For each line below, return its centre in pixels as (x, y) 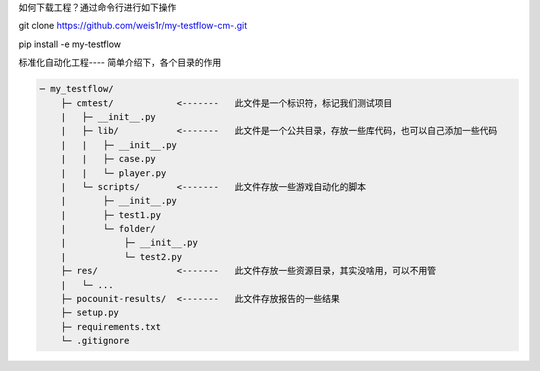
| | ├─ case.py (108, 159)
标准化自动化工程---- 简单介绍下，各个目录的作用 (120, 62)
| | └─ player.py (113, 173)
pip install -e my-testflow (70, 44)
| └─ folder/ (108, 229)
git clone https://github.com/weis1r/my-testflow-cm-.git (133, 26)
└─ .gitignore (95, 341)
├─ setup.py (90, 313)
